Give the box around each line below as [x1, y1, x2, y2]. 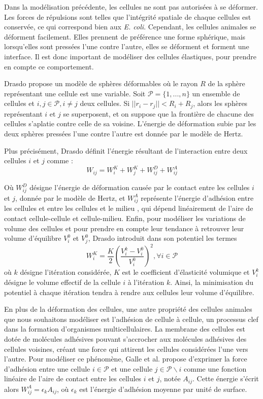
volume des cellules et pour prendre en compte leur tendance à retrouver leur [4, 223, 244, 233]
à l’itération [127, 277, 165, 287]
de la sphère [208, 78, 245, 89]
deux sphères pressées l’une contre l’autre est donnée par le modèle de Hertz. [4, 128, 243, 138]
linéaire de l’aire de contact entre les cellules [4, 373, 142, 384]
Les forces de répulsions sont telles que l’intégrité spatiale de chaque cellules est [4, 11, 251, 22]
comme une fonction [184, 363, 247, 374]
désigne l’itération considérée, [20, 267, 112, 277]
